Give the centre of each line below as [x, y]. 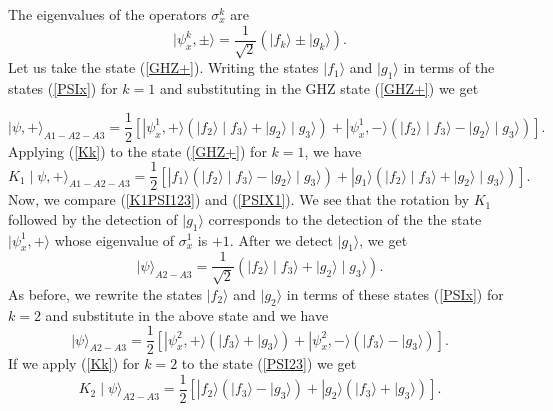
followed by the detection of [93, 218]
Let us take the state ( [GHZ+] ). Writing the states [163, 67]
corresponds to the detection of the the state [345, 218]
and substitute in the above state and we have [187, 314]
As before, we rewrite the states [105, 293]
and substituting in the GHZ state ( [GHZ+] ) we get [319, 87]
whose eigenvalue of [114, 239]
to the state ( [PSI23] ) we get [269, 363]
